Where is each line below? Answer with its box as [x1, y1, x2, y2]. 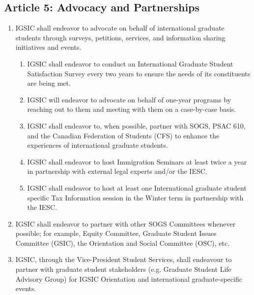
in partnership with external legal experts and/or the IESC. [27, 166, 207, 176]
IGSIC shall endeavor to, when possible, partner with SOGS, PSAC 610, [27, 120, 246, 131]
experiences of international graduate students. [27, 140, 168, 150]
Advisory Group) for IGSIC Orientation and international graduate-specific [15, 273, 242, 284]
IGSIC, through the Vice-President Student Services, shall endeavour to [15, 254, 232, 264]
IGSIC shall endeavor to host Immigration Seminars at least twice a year [27, 156, 247, 166]
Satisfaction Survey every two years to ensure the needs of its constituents [27, 68, 251, 78]
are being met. [27, 78, 71, 88]
